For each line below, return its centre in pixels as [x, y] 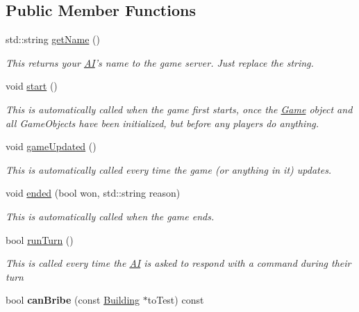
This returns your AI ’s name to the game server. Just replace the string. [160, 62]
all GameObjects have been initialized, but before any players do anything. [162, 123]
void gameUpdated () [51, 146]
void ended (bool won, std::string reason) [93, 193]
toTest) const [176, 300]
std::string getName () [53, 39]
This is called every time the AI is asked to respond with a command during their [178, 263]
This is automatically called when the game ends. [110, 216]
